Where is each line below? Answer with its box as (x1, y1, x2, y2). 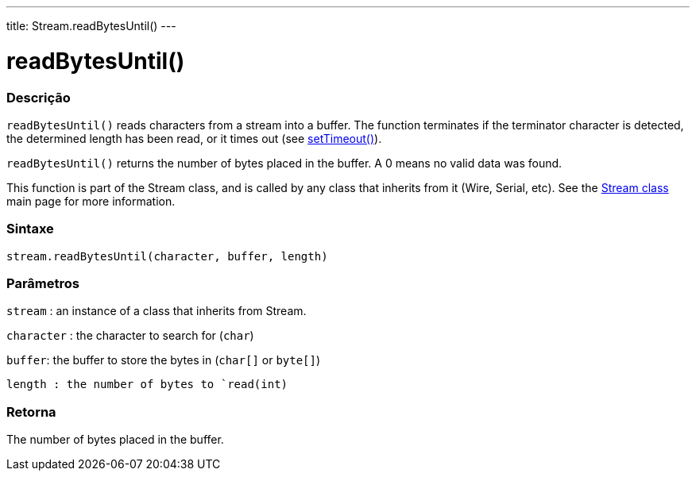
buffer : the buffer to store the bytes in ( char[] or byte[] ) (6, 353, 321, 367)
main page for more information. (6, 194, 176, 208)
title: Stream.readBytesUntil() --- (6, 19, 176, 33)
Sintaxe (6, 221, 54, 237)
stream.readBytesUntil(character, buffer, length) (6, 249, 328, 263)
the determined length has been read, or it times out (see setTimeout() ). (6, 131, 382, 145)
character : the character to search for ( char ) (6, 329, 254, 343)
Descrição (6, 89, 71, 106)
